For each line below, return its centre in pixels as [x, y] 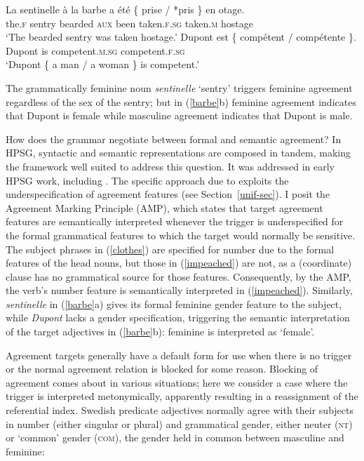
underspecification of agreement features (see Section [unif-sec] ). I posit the [168, 194]
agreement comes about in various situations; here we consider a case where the [177, 382]
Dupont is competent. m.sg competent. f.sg [95, 50]
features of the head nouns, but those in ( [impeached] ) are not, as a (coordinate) [179, 263]
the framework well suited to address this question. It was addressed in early [170, 166]
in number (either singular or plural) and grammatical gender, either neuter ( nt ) [179, 423]
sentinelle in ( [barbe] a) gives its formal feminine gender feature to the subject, [174, 303]
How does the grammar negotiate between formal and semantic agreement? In [174, 139]
